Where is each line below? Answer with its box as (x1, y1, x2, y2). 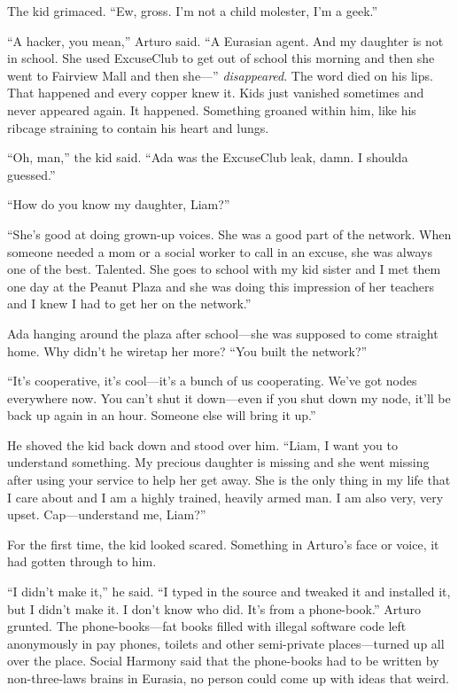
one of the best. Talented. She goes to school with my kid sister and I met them (7, 260, 441, 278)
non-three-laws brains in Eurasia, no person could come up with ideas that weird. (7, 669, 449, 687)
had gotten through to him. (7, 552, 157, 571)
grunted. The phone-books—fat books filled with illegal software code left (7, 617, 407, 635)
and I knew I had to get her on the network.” (7, 294, 252, 313)
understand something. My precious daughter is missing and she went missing (7, 453, 430, 471)
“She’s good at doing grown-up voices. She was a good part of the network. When (7, 224, 452, 243)
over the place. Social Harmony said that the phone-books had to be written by (7, 651, 439, 670)
